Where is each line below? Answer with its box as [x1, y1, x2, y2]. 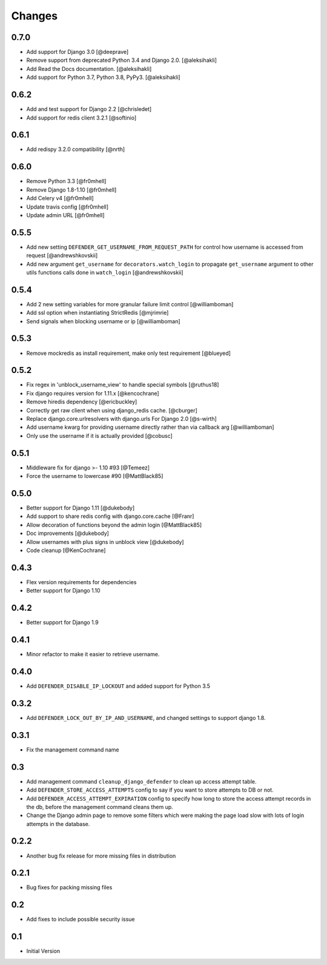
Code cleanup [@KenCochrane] [26, 546, 106, 554]
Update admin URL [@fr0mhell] [26, 211, 105, 218]
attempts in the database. [26, 820, 90, 827]
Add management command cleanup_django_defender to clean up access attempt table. [26, 778, 257, 785]
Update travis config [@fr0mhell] [26, 203, 109, 210]
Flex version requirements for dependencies [26, 578, 137, 585]
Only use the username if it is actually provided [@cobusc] [26, 432, 173, 439]
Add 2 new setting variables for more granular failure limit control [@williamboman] [26, 300, 234, 308]
